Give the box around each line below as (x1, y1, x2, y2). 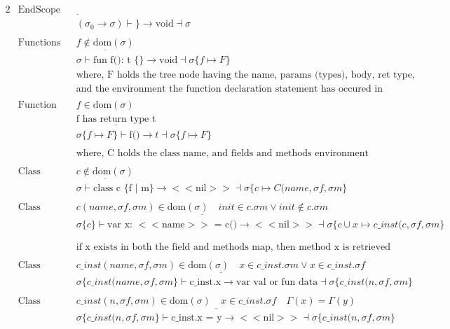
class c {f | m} (93, 183, 154, 194)
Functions (18, 38, 61, 48)
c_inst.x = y (171, 313, 222, 323)
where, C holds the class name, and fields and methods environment (76, 148, 369, 159)
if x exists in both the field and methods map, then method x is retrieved (76, 241, 390, 252)
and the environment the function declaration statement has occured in (76, 83, 383, 94)
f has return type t (76, 113, 156, 124)
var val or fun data (236, 277, 318, 288)
